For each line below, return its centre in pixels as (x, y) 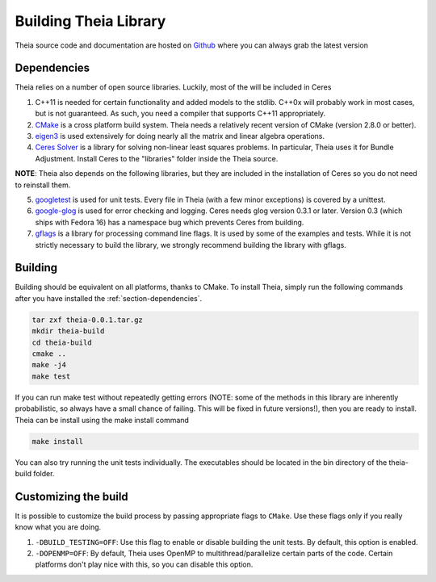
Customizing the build (71, 496)
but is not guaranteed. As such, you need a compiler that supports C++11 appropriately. (180, 114)
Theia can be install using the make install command (102, 420)
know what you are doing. (58, 527)
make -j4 (49, 365)
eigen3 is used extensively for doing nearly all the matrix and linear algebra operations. (180, 136)
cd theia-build (62, 342)
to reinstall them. (43, 185)
